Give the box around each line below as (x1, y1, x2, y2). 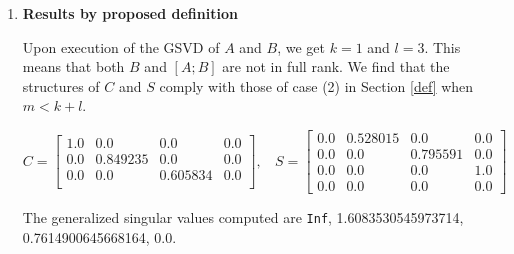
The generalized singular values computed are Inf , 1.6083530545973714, (22, 207, 464, 228)
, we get (277, 36, 326, 57)
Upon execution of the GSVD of (22, 36, 220, 57)
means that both (22, 56, 125, 77)
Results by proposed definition (22, 3, 238, 23)
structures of (22, 75, 100, 96)
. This (424, 36, 461, 57)
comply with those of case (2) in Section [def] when (159, 75, 474, 96)
